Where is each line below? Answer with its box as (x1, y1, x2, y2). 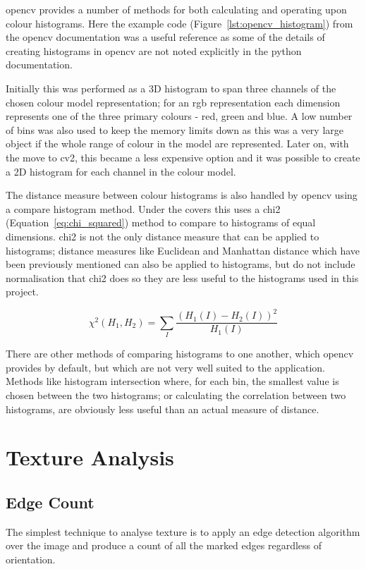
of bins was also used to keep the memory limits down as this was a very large (6, 122, 343, 137)
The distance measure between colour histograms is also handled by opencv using (6, 188, 358, 202)
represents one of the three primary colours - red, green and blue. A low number (6, 109, 353, 123)
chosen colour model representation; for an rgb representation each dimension (6, 94, 341, 109)
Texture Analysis (6, 443, 174, 472)
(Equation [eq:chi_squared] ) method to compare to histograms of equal (6, 215, 316, 230)
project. (6, 284, 39, 299)
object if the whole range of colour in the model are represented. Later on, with (6, 136, 349, 151)
